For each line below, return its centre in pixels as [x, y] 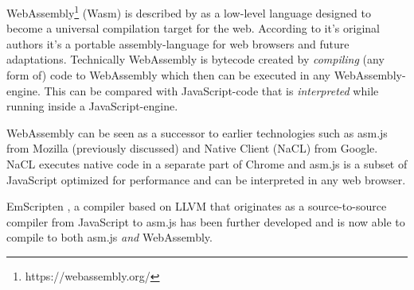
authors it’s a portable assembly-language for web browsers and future [178, 43]
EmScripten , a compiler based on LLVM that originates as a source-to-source [197, 206]
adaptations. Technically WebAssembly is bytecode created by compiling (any [195, 59]
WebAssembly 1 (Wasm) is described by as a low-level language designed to [189, 12]
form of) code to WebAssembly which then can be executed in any [168, 75]
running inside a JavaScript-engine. [92, 106]
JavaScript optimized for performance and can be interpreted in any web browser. [206, 179]
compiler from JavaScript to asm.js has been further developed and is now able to [206, 221]
